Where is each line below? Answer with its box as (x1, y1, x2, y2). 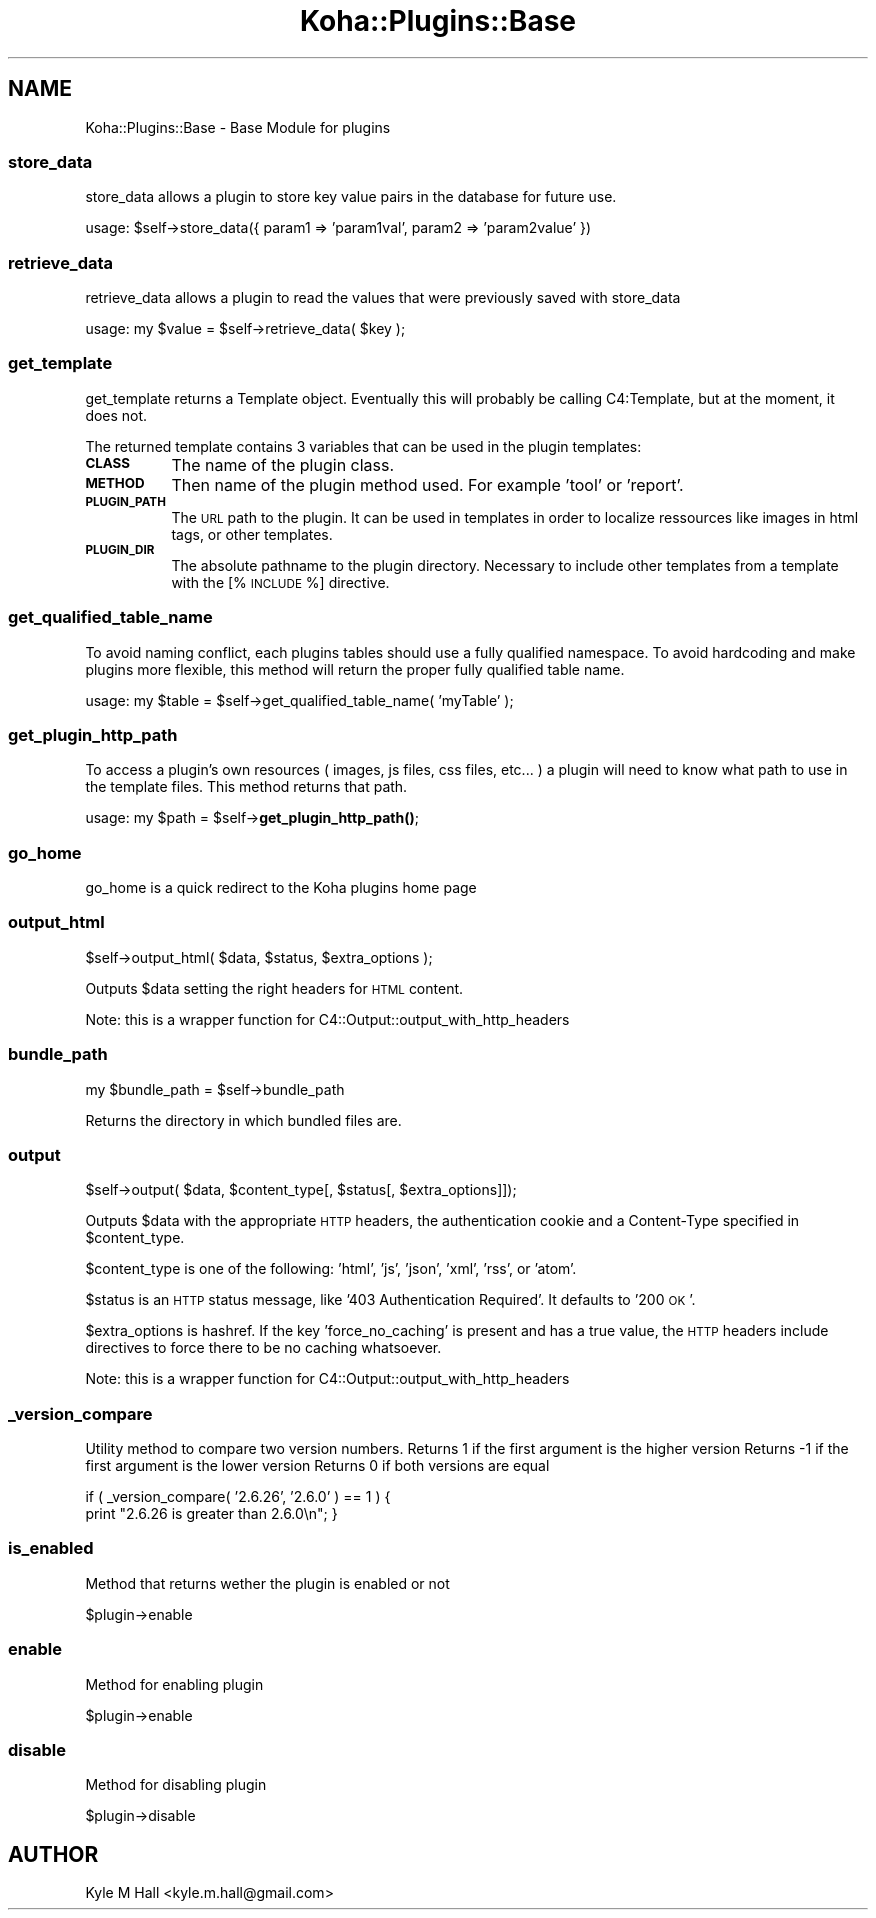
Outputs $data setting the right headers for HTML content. (85, 979, 464, 997)
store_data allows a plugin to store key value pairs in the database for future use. (85, 188, 617, 206)
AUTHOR (8, 1841, 99, 1867)
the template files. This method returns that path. (85, 778, 408, 796)
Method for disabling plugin (85, 1776, 267, 1794)
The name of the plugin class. (171, 454, 395, 475)
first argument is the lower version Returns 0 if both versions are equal (85, 1457, 550, 1475)
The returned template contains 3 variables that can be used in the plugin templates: (85, 437, 642, 455)
